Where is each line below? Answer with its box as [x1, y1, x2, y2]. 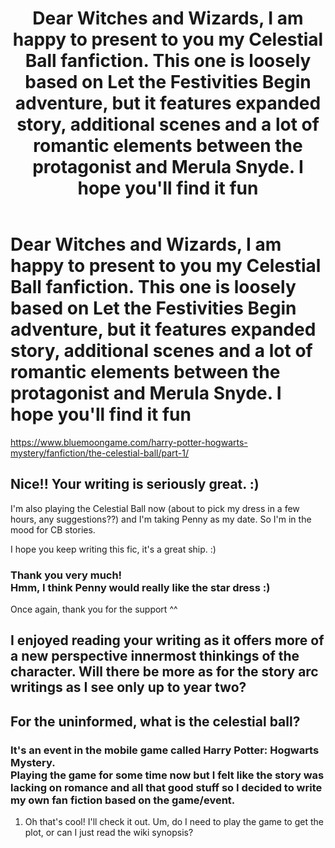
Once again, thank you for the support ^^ [10, 603, 178, 616]
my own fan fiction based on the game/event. [10, 793, 236, 807]
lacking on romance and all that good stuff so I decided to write [10, 780, 323, 794]
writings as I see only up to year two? [10, 679, 247, 696]
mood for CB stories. [10, 523, 96, 536]
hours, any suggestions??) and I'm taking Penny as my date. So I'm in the [10, 513, 312, 525]
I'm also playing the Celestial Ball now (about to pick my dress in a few [10, 502, 300, 514]
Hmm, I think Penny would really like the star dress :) [10, 580, 271, 594]
